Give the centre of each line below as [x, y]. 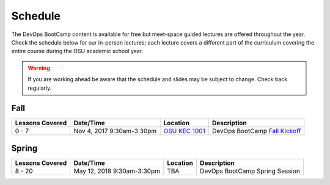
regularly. [40, 88]
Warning [39, 68]
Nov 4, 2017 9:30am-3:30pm [115, 131]
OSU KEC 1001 [184, 131]
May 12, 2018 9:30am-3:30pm [117, 171]
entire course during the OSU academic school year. [77, 51]
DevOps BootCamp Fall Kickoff [256, 131]
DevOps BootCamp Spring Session [250, 171]
